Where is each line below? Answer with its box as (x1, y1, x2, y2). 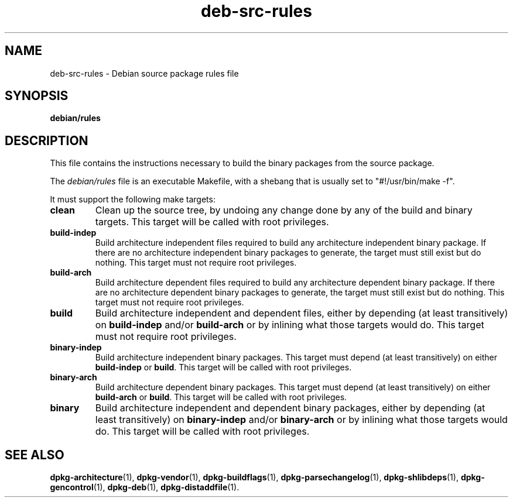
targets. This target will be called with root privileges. (95, 216, 329, 228)
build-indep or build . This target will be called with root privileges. (95, 362, 352, 373)
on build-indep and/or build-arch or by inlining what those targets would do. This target (95, 319, 484, 331)
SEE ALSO (5, 447, 64, 462)
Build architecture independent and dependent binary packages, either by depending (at (95, 402, 485, 414)
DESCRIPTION (5, 133, 88, 148)
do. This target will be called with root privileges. (95, 425, 310, 438)
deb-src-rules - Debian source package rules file (50, 68, 239, 78)
